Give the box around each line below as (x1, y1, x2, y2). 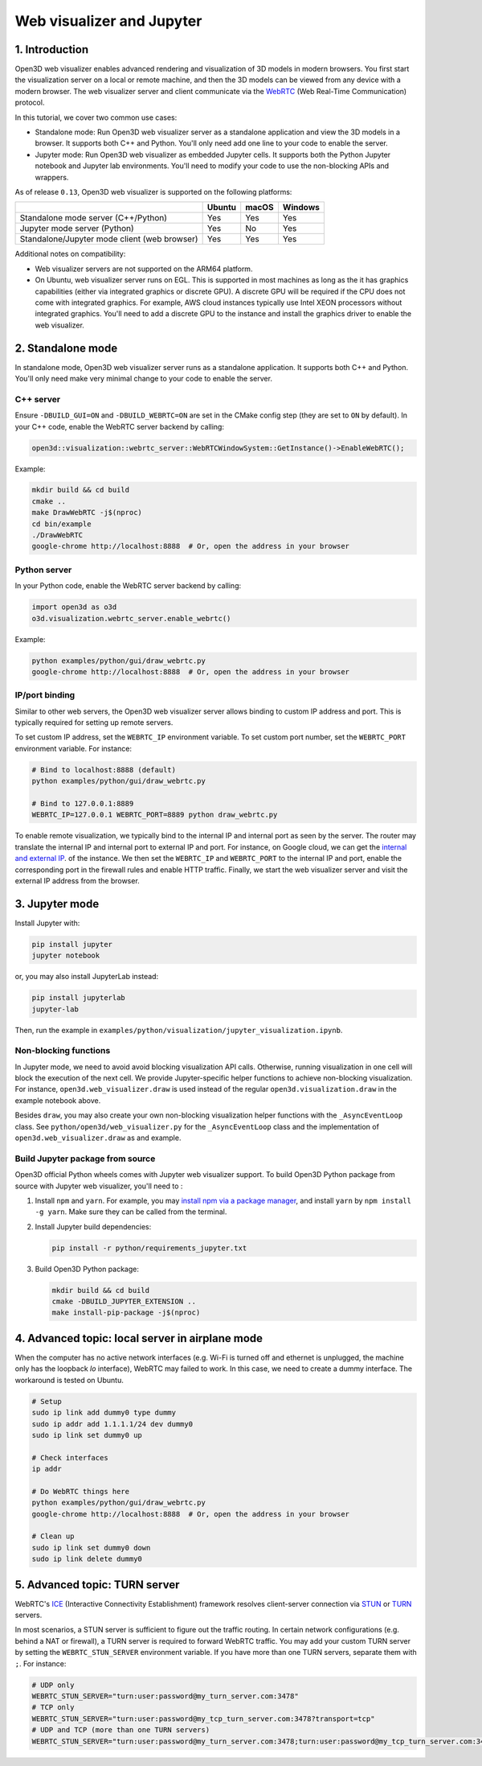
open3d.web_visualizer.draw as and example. (14, 1133, 182, 1142)
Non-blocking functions (14, 1045, 111, 1056)
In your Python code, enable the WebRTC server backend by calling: (14, 581, 241, 591)
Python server (14, 564, 72, 575)
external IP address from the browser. (14, 875, 140, 885)
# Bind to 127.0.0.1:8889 (31, 799, 134, 808)
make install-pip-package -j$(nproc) (51, 1308, 201, 1317)
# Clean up (31, 1532, 75, 1541)
